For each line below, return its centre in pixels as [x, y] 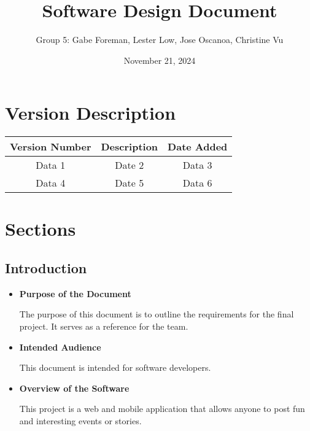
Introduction [46, 268]
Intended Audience [60, 347]
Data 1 [51, 165]
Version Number [51, 147]
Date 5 [130, 183]
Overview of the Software [74, 388]
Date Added [198, 147]
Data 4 [51, 183]
